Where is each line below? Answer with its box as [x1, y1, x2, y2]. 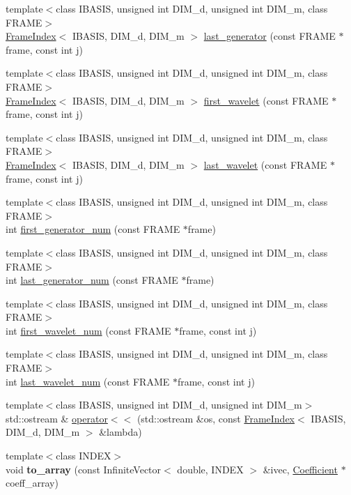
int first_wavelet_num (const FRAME [6, 323, 171, 337]
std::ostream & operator [6, 411, 108, 425]
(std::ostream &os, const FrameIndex [136, 411, 295, 425]
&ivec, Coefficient [263, 462, 338, 476]
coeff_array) [6, 475, 58, 490]
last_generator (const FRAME [203, 29, 336, 43]
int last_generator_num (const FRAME [6, 273, 178, 287]
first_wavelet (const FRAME [203, 93, 329, 107]
